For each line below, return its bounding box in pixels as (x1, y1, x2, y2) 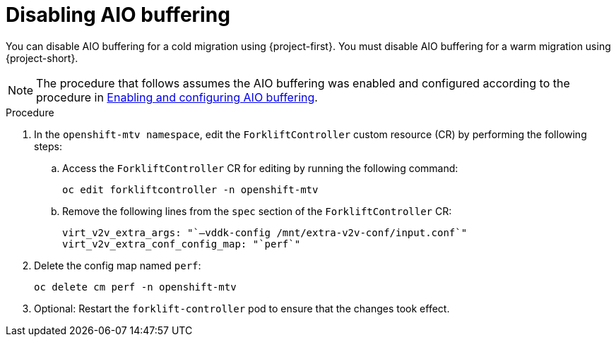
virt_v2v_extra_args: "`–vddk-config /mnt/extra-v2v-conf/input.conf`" (62, 226, 468, 238)
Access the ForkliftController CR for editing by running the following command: (62, 161, 458, 174)
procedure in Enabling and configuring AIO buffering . (36, 90, 318, 104)
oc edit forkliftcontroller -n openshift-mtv (62, 183, 319, 195)
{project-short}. (6, 51, 78, 64)
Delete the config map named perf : (34, 259, 201, 271)
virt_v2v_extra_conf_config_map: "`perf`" (62, 238, 301, 250)
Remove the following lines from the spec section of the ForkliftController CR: (62, 204, 452, 217)
